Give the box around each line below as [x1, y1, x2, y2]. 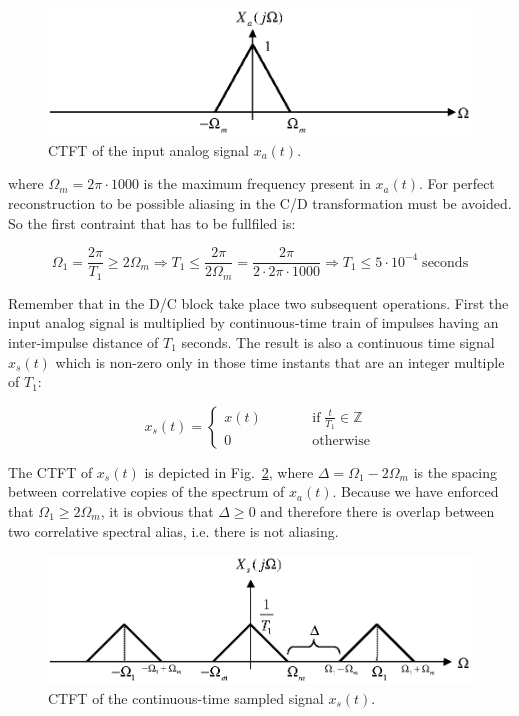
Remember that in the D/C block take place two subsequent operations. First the [8, 292, 509, 313]
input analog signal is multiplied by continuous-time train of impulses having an [8, 312, 499, 333]
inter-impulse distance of [8, 331, 159, 352]
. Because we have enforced [332, 481, 499, 502]
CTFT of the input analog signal [48, 139, 249, 160]
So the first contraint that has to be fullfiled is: [8, 212, 296, 233]
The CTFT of [8, 461, 93, 482]
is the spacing [413, 461, 498, 482]
